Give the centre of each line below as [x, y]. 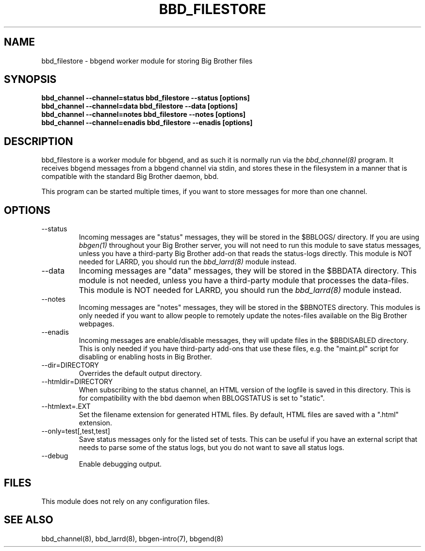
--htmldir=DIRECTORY [77, 382]
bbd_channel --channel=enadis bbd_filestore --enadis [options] [147, 123]
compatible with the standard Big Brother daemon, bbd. [130, 177]
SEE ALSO [29, 520]
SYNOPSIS [30, 80]
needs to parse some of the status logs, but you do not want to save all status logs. [212, 448]
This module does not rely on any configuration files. [126, 501]
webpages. [97, 324]
